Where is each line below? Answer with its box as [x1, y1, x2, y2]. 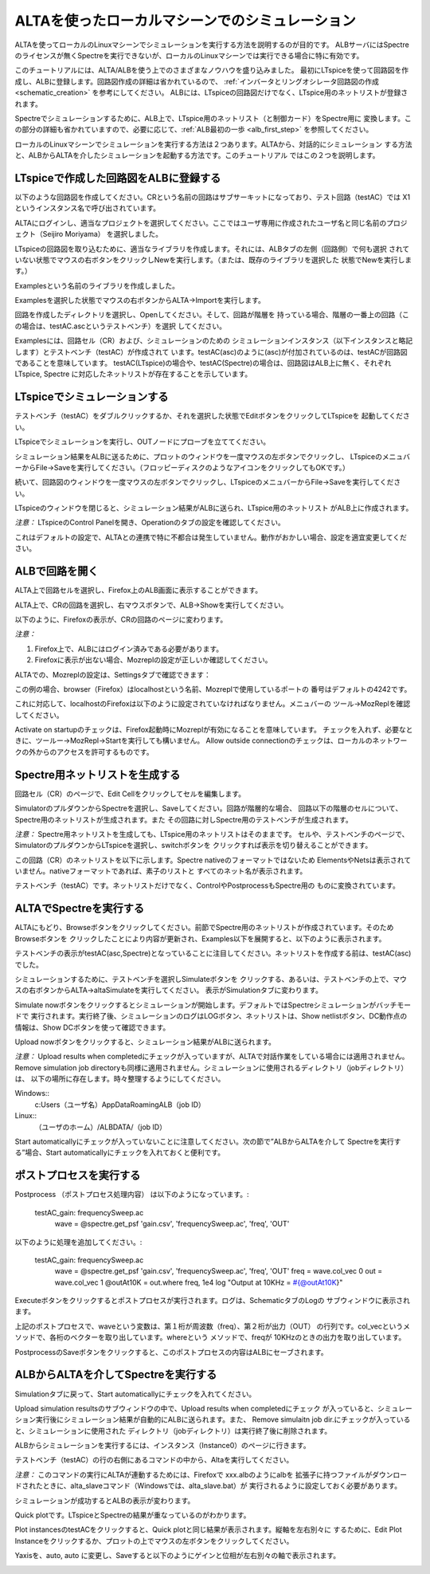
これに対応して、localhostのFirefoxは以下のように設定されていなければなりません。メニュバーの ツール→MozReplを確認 [14, 699, 410, 708]
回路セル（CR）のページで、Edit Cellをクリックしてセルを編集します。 [14, 789, 246, 799]
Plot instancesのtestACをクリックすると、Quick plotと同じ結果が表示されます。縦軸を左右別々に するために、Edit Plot [14, 1525, 402, 1534]
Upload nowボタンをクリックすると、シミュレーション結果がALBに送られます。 [14, 1037, 276, 1046]
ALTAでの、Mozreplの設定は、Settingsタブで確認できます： [14, 669, 211, 679]
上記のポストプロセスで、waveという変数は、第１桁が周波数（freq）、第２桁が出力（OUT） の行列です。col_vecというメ [14, 1321, 410, 1331]
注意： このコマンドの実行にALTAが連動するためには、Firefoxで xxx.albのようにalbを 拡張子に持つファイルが [14, 1470, 373, 1479]
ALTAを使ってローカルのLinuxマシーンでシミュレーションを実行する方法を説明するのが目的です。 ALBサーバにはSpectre [14, 40, 409, 49]
